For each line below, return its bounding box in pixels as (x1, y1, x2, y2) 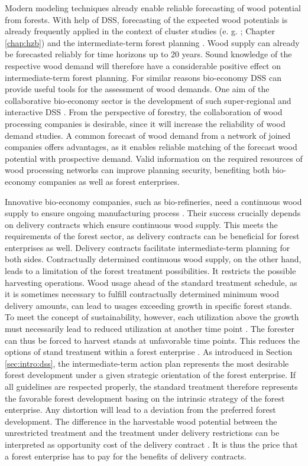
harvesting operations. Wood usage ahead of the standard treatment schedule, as (5, 276, 297, 288)
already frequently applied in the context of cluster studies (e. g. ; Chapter (5, 25, 275, 37)
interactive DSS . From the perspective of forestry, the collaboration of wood (5, 106, 283, 118)
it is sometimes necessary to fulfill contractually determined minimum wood (5, 288, 280, 300)
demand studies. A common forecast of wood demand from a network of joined (5, 129, 291, 141)
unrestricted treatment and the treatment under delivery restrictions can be (5, 426, 280, 439)
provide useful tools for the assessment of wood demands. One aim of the (5, 83, 270, 95)
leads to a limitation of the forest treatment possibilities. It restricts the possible (5, 265, 296, 277)
